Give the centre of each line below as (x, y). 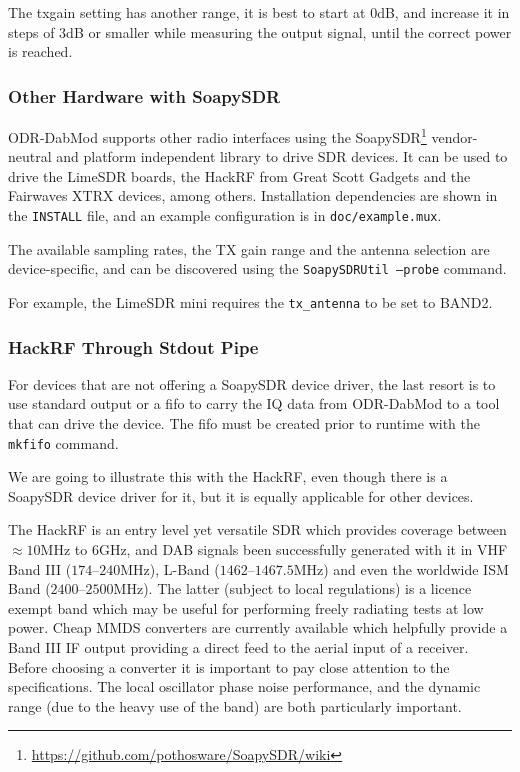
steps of (31, 31)
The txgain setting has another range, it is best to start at (187, 12)
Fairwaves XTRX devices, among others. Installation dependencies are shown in (253, 195)
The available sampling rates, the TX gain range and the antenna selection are (249, 248)
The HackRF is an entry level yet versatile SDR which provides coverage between (257, 529)
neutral (30, 156)
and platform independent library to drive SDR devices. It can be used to (282, 156)
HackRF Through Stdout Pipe (133, 346)
